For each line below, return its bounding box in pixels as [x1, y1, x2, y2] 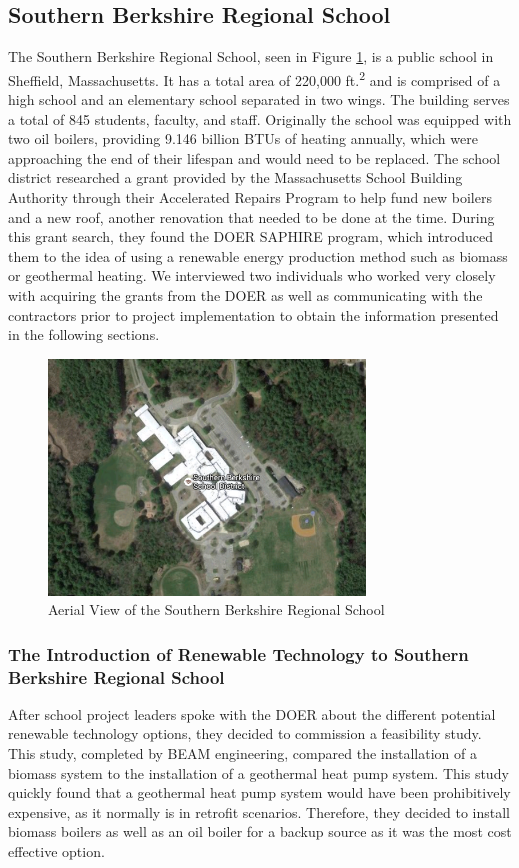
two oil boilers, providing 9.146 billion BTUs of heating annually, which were [8, 128, 478, 149]
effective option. [8, 841, 105, 862]
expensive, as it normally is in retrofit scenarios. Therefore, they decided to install [8, 801, 510, 822]
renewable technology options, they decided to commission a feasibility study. [8, 723, 482, 744]
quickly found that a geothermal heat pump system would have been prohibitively [8, 782, 511, 803]
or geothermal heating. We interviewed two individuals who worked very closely [8, 265, 496, 286]
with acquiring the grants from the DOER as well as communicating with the [8, 284, 483, 305]
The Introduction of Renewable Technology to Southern [8, 641, 469, 666]
